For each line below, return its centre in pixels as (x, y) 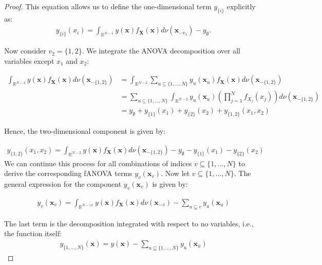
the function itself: (33, 233)
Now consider (25, 51)
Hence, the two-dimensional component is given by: (85, 131)
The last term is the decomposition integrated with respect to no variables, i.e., (129, 223)
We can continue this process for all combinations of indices (98, 163)
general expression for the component (63, 183)
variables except (29, 60)
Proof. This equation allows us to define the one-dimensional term (108, 6)
